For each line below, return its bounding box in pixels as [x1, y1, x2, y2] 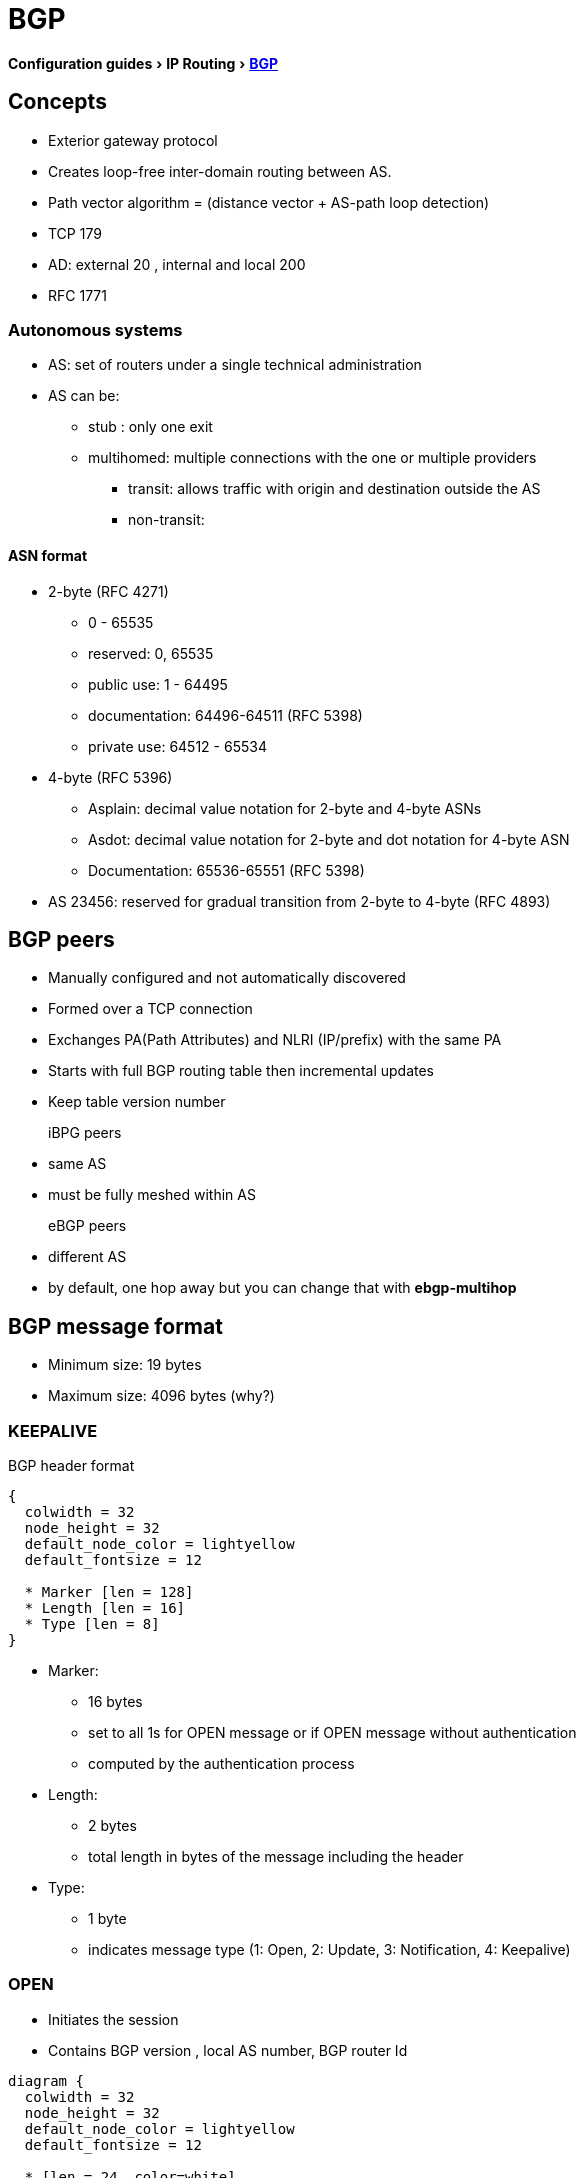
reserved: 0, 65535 [88, 644, 214, 662]
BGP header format [8, 1457, 135, 1474]
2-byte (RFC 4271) [48, 582, 169, 600]
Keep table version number [48, 1093, 226, 1111]
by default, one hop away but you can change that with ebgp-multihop [48, 1279, 517, 1297]
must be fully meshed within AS [48, 1186, 256, 1204]
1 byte [88, 1910, 127, 1927]
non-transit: [128, 511, 205, 529]
